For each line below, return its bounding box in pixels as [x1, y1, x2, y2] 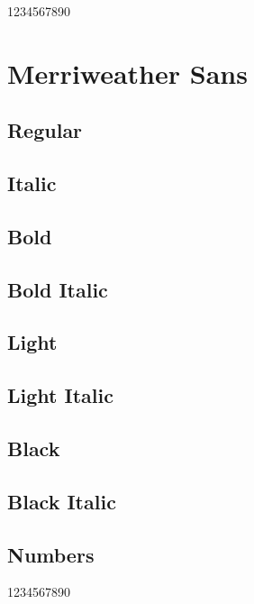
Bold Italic [7, 275, 108, 303]
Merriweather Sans [7, 54, 248, 91]
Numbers [7, 540, 95, 568]
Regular [7, 116, 83, 144]
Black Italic [7, 487, 116, 515]
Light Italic [7, 381, 113, 409]
